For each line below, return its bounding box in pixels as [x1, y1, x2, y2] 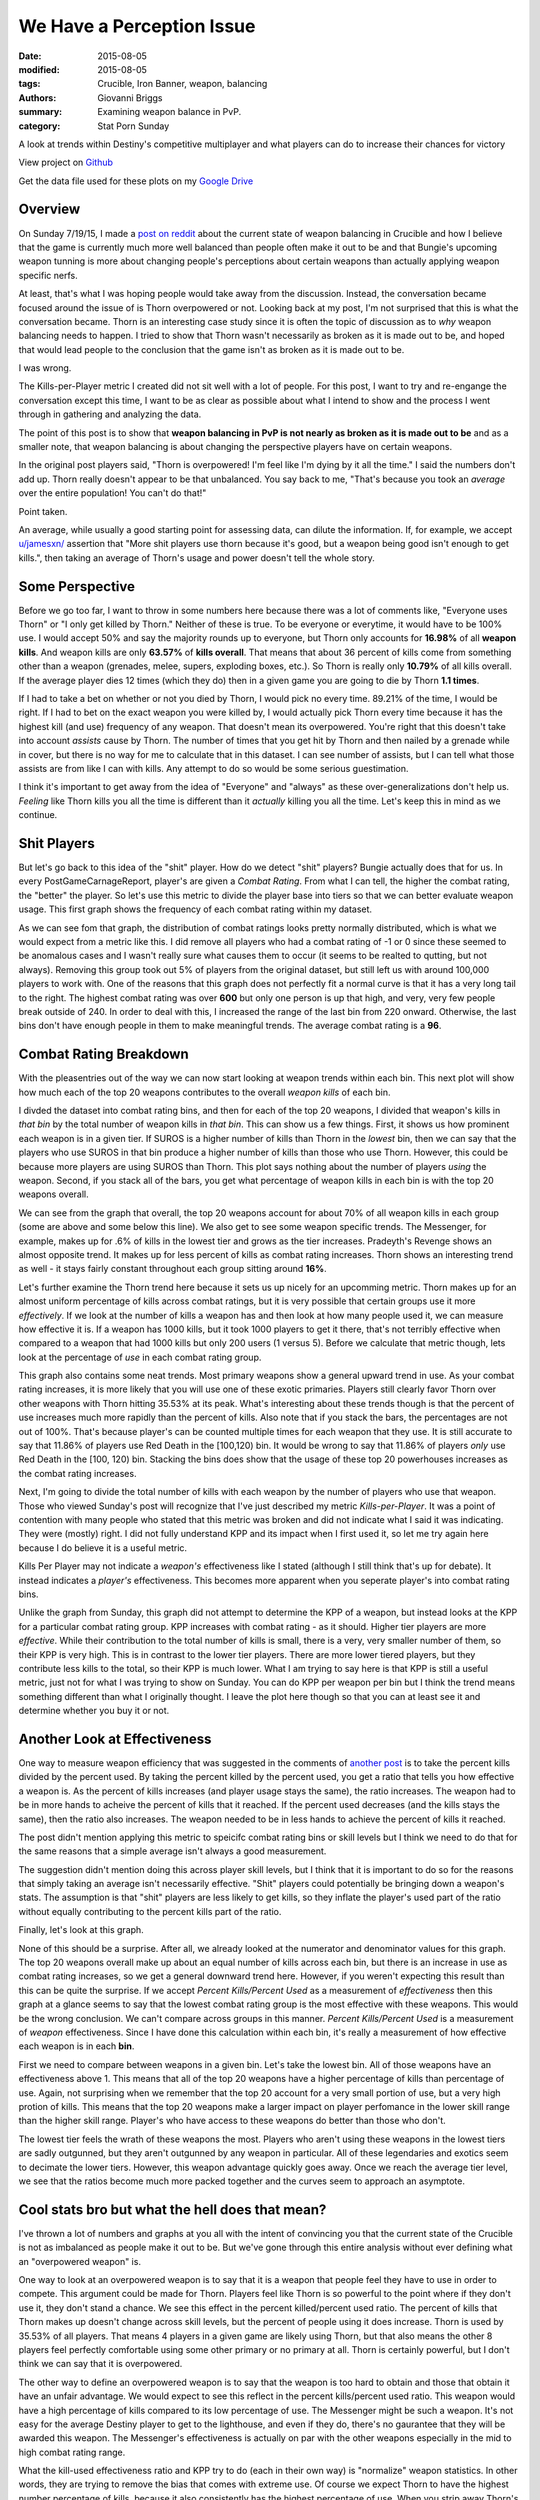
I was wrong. [18, 362, 72, 374]
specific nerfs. [18, 269, 79, 281]
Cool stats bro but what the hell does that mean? [18, 2201, 327, 2218]
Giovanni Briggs [97, 91, 164, 104]
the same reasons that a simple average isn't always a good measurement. [18, 1845, 327, 1857]
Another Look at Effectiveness [18, 1730, 212, 1747]
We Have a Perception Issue [18, 15, 256, 37]
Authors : [18, 91, 57, 104]
